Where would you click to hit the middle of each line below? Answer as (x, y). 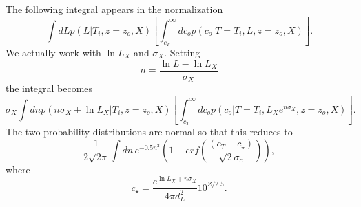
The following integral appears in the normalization (114, 9)
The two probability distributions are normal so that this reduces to (149, 132)
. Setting (182, 52)
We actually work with (53, 52)
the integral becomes (49, 88)
